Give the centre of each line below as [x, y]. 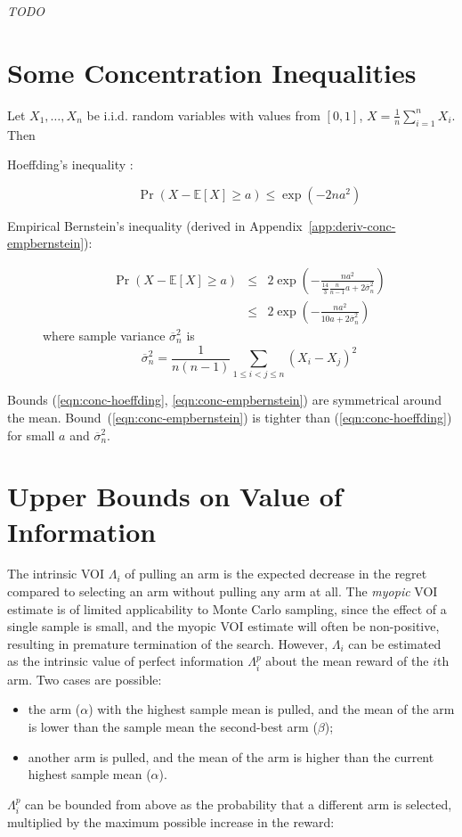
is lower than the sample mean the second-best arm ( [173, 727]
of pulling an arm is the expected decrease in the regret [276, 574]
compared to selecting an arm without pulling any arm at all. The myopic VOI [223, 591]
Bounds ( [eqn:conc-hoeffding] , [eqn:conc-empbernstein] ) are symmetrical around [224, 400]
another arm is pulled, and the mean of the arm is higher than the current [231, 756]
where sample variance [104, 335]
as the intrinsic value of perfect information [126, 661]
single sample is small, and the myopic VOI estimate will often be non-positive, [223, 626]
